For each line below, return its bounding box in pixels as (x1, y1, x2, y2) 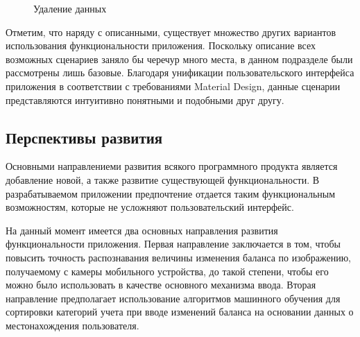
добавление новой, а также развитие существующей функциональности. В (6, 172, 320, 187)
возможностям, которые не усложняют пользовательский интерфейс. (6, 200, 294, 214)
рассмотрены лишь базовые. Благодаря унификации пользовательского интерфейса (6, 65, 354, 80)
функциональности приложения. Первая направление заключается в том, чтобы (6, 236, 341, 251)
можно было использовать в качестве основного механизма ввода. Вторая (6, 277, 316, 292)
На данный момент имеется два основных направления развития (6, 223, 278, 237)
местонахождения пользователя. (6, 318, 139, 332)
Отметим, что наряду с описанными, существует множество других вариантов (6, 24, 336, 39)
